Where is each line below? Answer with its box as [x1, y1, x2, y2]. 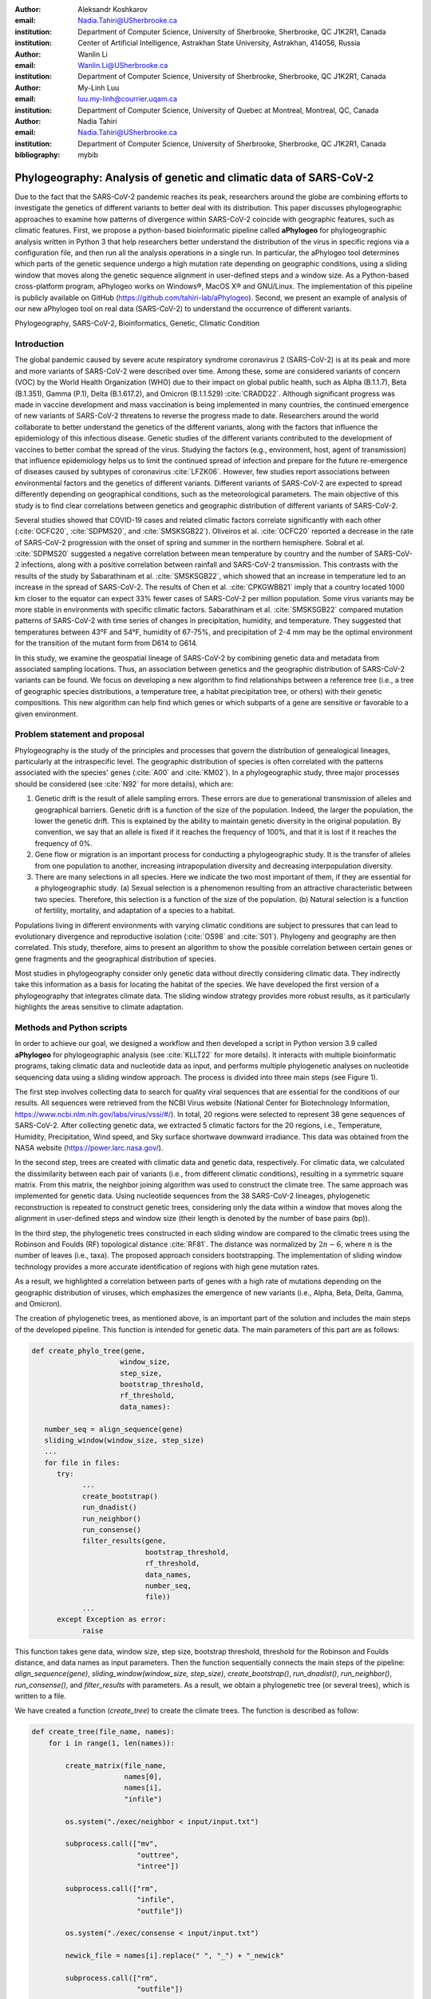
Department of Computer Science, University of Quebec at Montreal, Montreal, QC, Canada [77, 105, 379, 115]
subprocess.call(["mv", [65, 1839, 159, 1849]
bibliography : [14, 150, 61, 160]
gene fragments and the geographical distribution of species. [14, 954, 217, 964]
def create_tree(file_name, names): [31, 1727, 176, 1737]
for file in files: [44, 1458, 121, 1467]
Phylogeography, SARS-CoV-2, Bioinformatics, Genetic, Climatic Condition [14, 318, 260, 328]
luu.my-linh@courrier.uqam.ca [77, 94, 178, 104]
